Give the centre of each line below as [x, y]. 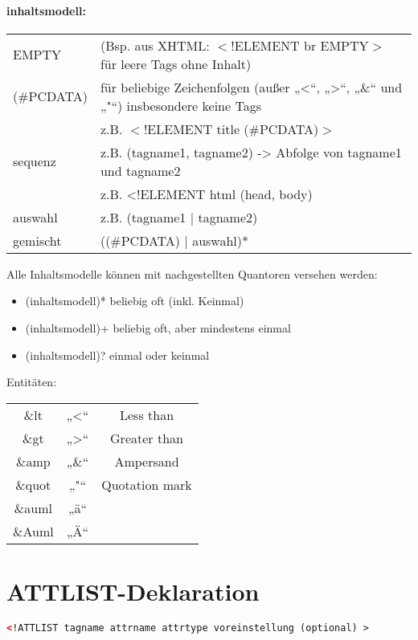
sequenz [35, 161]
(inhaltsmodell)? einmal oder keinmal [117, 355]
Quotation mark [147, 484]
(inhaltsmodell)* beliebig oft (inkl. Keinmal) [135, 301]
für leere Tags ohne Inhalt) [176, 63]
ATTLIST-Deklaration [133, 591]
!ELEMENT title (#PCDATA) [231, 128]
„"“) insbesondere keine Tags [180, 105]
